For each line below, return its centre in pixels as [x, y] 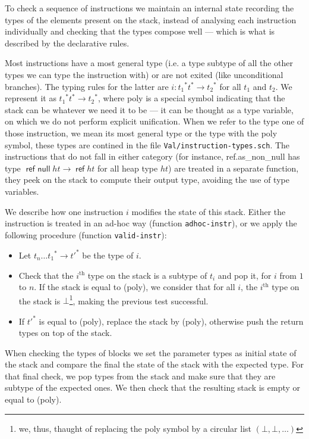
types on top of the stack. [65, 333]
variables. [22, 191]
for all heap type [128, 168]
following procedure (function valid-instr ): [86, 234]
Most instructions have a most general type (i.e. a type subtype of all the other [149, 63]
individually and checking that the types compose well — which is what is [140, 31]
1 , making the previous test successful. [139, 300]
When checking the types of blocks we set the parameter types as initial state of [151, 352]
